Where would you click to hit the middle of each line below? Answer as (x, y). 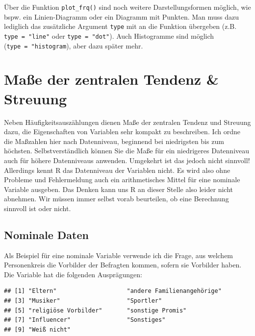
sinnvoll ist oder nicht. (38, 208)
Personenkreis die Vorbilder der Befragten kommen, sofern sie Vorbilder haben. (123, 265)
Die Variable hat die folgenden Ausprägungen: (73, 274)
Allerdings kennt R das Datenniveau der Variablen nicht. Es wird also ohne (117, 170)
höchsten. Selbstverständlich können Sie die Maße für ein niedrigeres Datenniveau (127, 151)
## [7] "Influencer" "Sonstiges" (85, 320)
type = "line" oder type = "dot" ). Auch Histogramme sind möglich (109, 36)
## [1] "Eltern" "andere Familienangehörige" (113, 291)
